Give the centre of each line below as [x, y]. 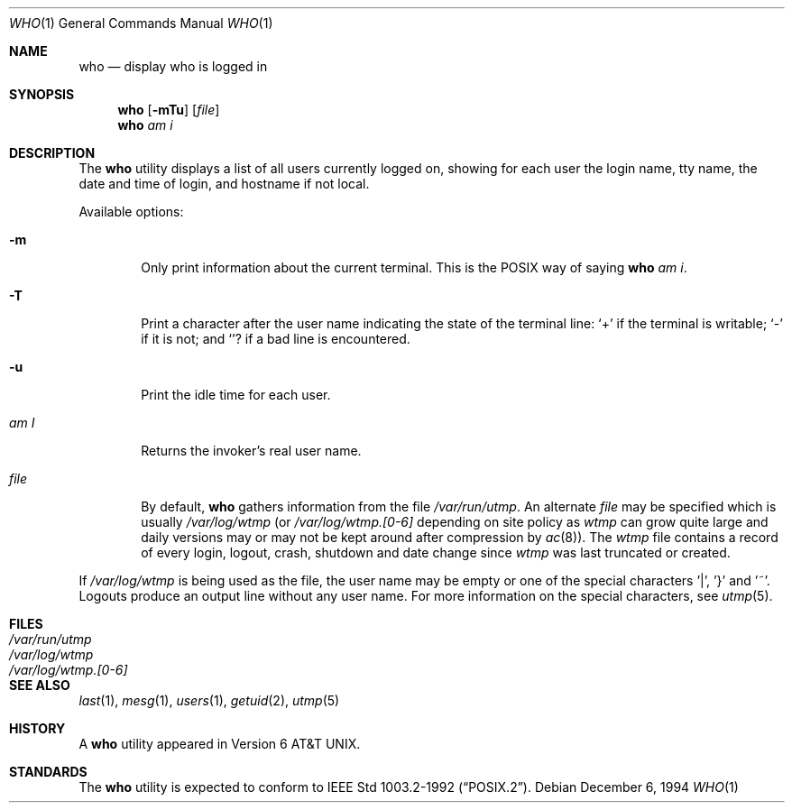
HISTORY [37, 728]
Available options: [131, 212]
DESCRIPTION [52, 153]
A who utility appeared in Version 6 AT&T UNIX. [220, 744]
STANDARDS [48, 772]
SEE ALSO [40, 685]
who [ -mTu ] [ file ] [169, 110]
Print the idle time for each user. [236, 395]
